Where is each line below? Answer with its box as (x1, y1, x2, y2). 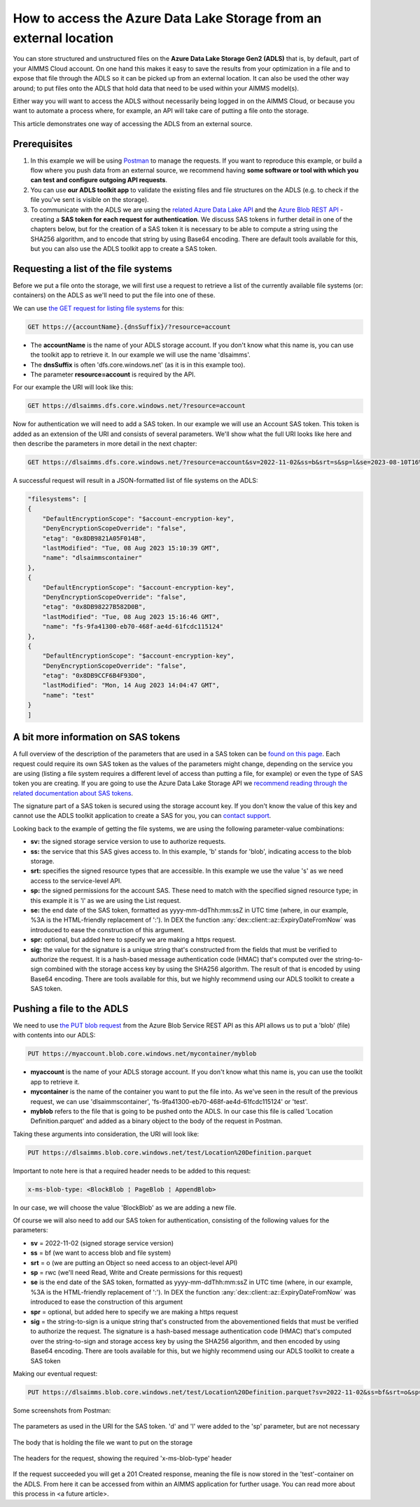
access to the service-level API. (30, 876, 122, 885)
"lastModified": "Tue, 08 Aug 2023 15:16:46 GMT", (42, 613, 220, 620)
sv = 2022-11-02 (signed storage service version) (30, 1239, 174, 1247)
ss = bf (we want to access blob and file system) (30, 1248, 171, 1257)
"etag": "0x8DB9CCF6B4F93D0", (42, 671, 146, 680)
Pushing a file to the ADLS (13, 1002, 129, 1014)
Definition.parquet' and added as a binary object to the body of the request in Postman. (30, 1117, 283, 1125)
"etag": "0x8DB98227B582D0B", (42, 603, 146, 611)
